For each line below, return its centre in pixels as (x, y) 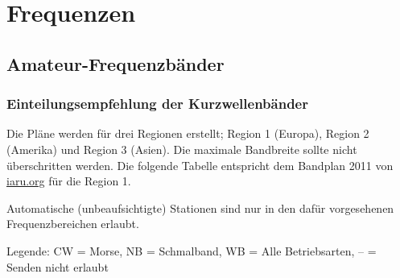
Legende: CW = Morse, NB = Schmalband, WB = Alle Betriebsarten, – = (192, 250)
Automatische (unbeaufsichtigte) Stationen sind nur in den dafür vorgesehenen (200, 207)
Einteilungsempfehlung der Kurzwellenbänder (157, 104)
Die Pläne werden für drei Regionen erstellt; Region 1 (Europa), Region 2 (188, 133)
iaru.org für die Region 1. (69, 181)
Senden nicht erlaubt (58, 266)
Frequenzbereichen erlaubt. (73, 224)
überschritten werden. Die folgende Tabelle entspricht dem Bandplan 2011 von (200, 165)
